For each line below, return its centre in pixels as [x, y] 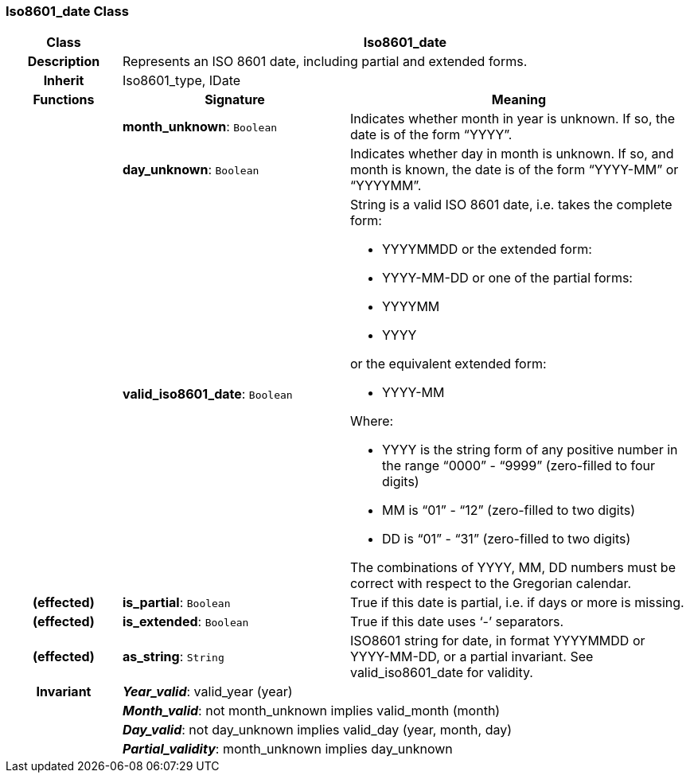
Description [64, 62]
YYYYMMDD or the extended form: [487, 249]
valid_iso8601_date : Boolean [207, 394]
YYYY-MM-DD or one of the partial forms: [507, 278]
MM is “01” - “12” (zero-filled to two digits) [509, 510]
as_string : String [173, 657]
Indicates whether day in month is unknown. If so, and [512, 154]
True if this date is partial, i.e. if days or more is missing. [517, 603]
